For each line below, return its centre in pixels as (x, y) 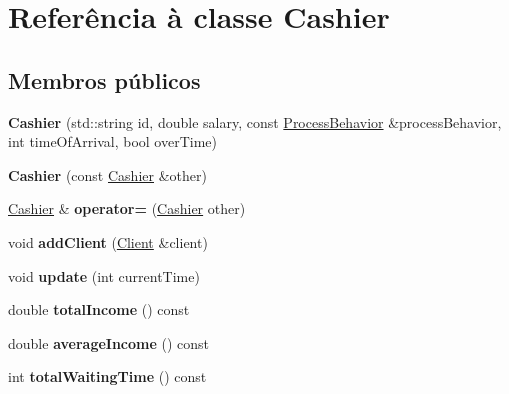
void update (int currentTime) (104, 275)
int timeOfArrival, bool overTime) (112, 141)
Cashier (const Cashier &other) (107, 174)
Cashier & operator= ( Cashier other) (127, 208)
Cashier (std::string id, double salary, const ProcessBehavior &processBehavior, (255, 121)
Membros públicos (104, 79)
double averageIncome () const (109, 342)
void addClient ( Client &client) (108, 241)
